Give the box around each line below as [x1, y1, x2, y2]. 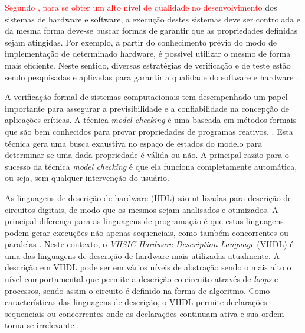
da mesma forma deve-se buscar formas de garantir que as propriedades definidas [5, 24, 298, 37]
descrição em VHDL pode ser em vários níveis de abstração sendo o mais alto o [5, 261, 291, 273]
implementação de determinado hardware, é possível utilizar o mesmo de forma [5, 47, 291, 60]
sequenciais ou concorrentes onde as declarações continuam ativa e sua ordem [5, 307, 284, 319]
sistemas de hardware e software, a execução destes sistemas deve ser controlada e [5, 12, 300, 25]
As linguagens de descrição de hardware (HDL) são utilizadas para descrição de [5, 191, 292, 203]
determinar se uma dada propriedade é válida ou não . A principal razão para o [5, 148, 289, 161]
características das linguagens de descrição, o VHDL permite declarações [5, 296, 267, 308]
